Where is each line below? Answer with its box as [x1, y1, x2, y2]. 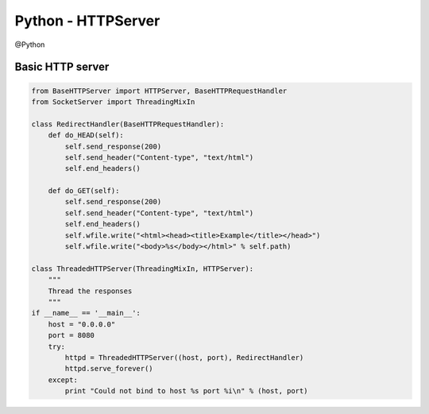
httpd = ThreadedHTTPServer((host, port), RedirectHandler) [64, 353, 304, 362]
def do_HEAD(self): [48, 131, 125, 140]
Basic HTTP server [14, 60, 110, 74]
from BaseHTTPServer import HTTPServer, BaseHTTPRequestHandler [31, 86, 288, 95]
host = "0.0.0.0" [48, 319, 116, 329]
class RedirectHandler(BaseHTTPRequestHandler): [31, 119, 225, 129]
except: [48, 375, 79, 385]
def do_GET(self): [48, 187, 120, 195]
